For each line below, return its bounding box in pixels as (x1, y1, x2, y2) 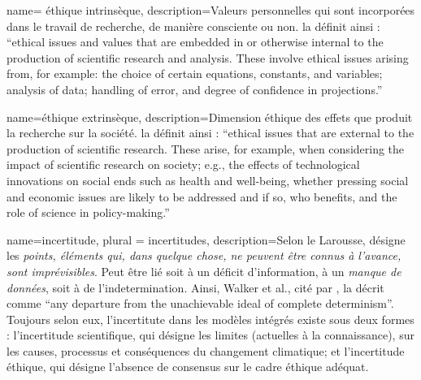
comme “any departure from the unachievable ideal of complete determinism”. (7, 295, 394, 312)
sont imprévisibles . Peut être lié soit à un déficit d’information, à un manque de (7, 262, 401, 279)
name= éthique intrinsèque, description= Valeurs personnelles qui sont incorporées (7, 2, 415, 18)
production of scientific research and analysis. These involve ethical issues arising (7, 49, 409, 66)
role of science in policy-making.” (7, 204, 170, 221)
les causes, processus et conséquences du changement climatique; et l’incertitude (7, 342, 405, 359)
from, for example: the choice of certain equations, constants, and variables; (7, 65, 383, 82)
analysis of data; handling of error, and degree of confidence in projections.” (7, 80, 383, 97)
